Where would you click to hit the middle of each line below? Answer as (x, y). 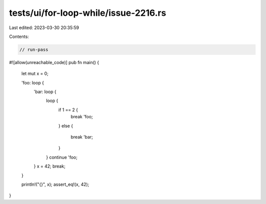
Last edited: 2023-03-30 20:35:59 (44, 28)
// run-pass (34, 50)
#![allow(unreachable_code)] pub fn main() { (54, 62)
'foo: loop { (33, 83)
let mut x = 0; (35, 73)
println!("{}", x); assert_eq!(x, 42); (55, 184)
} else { (66, 126)
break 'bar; (82, 137)
